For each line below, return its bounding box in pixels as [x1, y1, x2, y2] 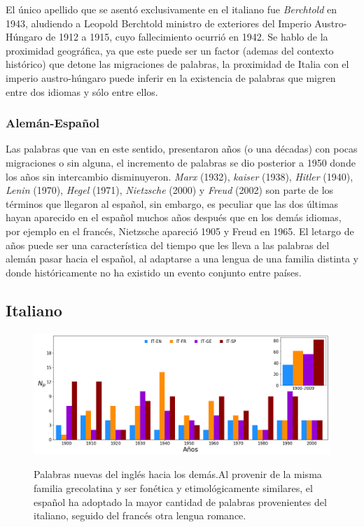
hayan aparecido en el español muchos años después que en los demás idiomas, [6, 210, 342, 225]
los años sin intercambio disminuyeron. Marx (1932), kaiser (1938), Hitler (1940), [6, 169, 353, 183]
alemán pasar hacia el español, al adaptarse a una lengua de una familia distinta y [6, 251, 359, 266]
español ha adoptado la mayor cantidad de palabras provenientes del [34, 494, 327, 509]
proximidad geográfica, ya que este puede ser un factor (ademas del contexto [6, 43, 334, 57]
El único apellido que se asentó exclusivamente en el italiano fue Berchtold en [6, 2, 337, 16]
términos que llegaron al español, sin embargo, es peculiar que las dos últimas [6, 196, 339, 211]
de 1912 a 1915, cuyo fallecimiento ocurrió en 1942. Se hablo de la [45, 29, 328, 44]
